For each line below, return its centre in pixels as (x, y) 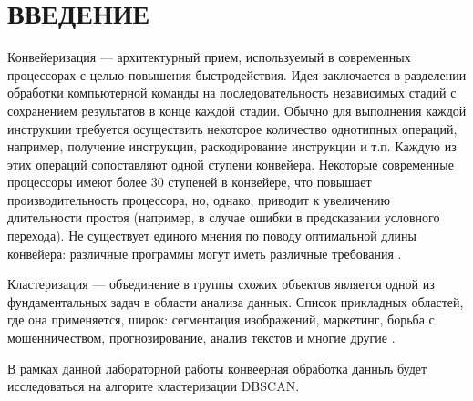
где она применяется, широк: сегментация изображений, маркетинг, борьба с (221, 319)
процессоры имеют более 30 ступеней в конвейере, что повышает (190, 182)
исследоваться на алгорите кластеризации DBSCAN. (154, 386)
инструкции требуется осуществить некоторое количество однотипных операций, (232, 128)
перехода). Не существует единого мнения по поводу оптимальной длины (212, 236)
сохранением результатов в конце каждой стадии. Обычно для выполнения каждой (237, 110)
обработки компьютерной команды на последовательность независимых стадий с (232, 93)
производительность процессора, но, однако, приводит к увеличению (199, 199)
